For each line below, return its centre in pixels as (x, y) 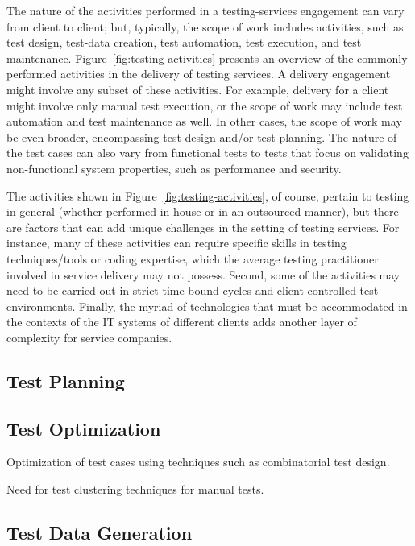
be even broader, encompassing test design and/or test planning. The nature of (202, 136)
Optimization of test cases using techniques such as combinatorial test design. (198, 462)
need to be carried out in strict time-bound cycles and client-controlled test (193, 290)
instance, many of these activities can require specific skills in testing (176, 243)
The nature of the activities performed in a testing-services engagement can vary (205, 10)
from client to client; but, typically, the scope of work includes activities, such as (205, 26)
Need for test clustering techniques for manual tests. (135, 489)
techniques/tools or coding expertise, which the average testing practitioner (193, 258)
